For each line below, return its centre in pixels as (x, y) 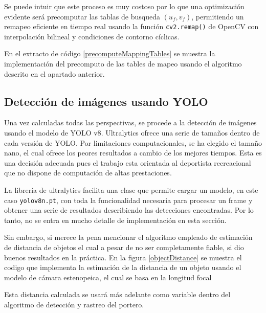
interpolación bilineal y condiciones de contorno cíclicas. (92, 36)
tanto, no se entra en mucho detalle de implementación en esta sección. (115, 220)
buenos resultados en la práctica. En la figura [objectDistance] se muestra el (123, 257)
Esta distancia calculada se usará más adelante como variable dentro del (117, 294)
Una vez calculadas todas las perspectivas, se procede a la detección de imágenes (130, 122)
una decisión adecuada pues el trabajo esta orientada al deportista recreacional (128, 162)
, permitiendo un (218, 16)
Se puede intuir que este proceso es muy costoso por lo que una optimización (124, 6)
